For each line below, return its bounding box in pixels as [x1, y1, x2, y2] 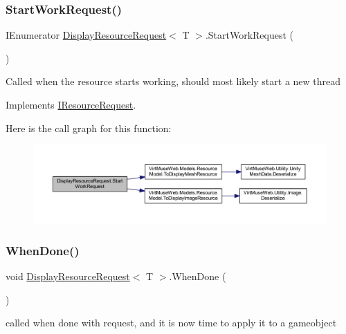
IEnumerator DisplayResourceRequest [6, 28, 167, 42]
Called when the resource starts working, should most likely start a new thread [6, 74, 341, 89]
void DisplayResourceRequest [6, 269, 130, 284]
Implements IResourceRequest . [6, 98, 136, 111]
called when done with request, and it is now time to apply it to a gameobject [6, 315, 337, 330]
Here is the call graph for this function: [6, 120, 172, 135]
